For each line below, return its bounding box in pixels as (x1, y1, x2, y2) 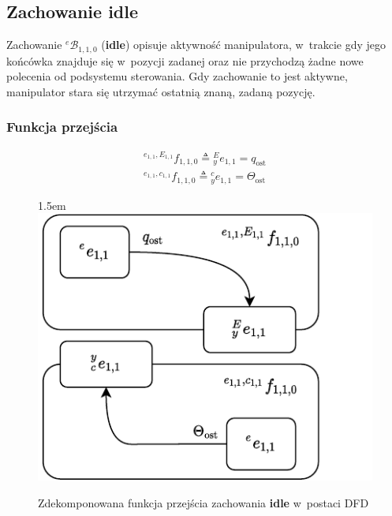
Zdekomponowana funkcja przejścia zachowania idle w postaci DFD (38, 494, 369, 510)
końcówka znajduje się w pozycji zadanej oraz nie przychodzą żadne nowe (6, 52, 364, 69)
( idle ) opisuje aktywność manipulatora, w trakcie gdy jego (101, 36, 386, 53)
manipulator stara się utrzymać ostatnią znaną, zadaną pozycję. (6, 83, 315, 99)
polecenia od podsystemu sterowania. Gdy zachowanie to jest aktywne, (6, 68, 348, 84)
